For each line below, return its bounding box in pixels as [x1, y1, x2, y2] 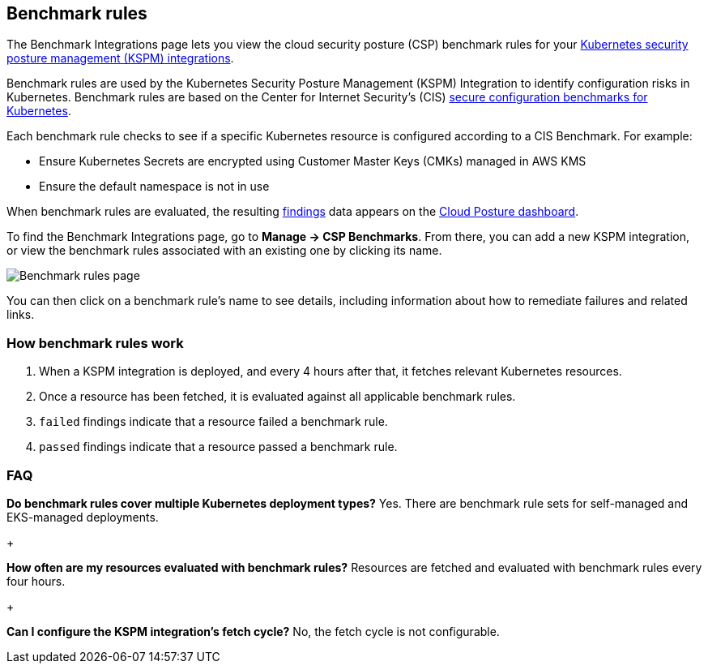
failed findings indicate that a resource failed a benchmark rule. [39, 414, 388, 429]
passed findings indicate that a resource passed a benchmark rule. [39, 440, 398, 454]
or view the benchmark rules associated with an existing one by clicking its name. [6, 243, 442, 258]
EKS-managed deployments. [6, 509, 159, 524]
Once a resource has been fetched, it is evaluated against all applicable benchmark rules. [39, 389, 516, 404]
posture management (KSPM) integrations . [6, 51, 234, 66]
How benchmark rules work [6, 334, 184, 351]
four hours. [6, 573, 66, 588]
